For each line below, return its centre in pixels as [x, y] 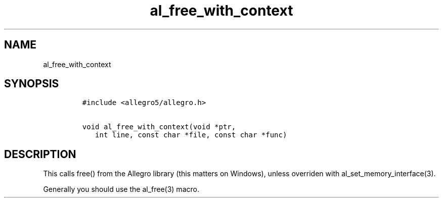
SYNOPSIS [32, 84]
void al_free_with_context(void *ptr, [159, 127]
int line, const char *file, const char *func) [191, 135]
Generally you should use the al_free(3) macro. [121, 189]
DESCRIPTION [40, 154]
